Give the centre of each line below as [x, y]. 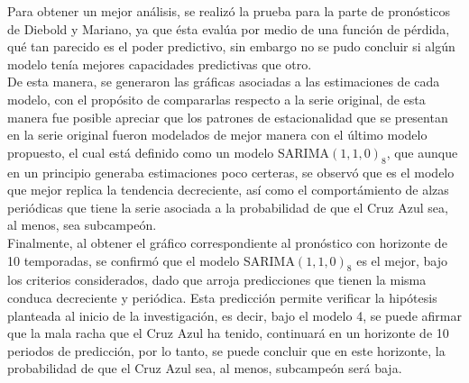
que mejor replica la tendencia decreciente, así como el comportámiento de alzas [228, 190]
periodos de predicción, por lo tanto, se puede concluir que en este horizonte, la [226, 350]
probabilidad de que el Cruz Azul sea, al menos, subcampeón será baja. [205, 368]
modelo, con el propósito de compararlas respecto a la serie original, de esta [216, 99]
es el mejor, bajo [402, 260]
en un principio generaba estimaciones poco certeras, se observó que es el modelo [231, 172]
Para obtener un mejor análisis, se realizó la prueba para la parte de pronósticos [229, 11]
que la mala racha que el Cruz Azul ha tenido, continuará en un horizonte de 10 [228, 333]
